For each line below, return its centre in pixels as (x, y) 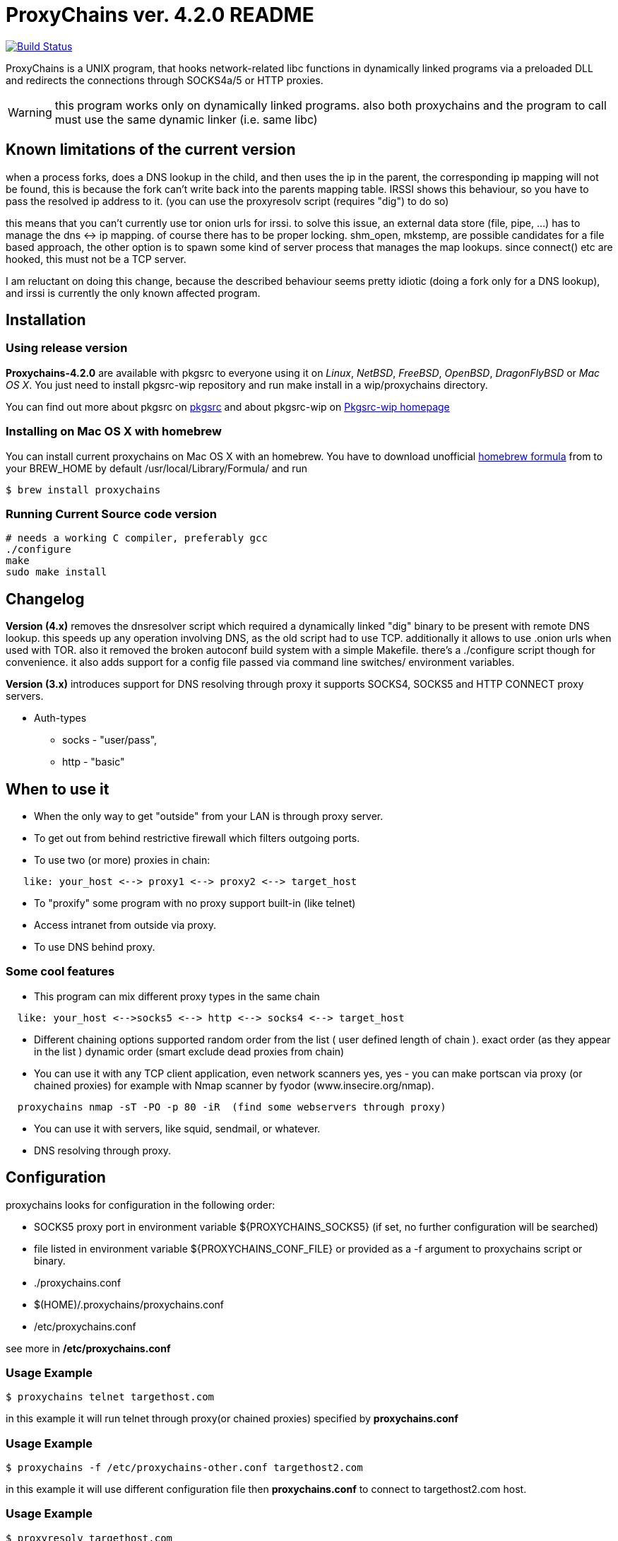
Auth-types (60, 718)
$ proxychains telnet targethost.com (110, 1397)
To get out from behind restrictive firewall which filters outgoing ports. (197, 838)
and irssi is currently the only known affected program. (133, 293)
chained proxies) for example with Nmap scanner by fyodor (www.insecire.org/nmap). (234, 1085)
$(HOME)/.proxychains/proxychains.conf (129, 1304)
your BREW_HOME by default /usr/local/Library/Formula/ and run (157, 468)
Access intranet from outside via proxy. (125, 925)
